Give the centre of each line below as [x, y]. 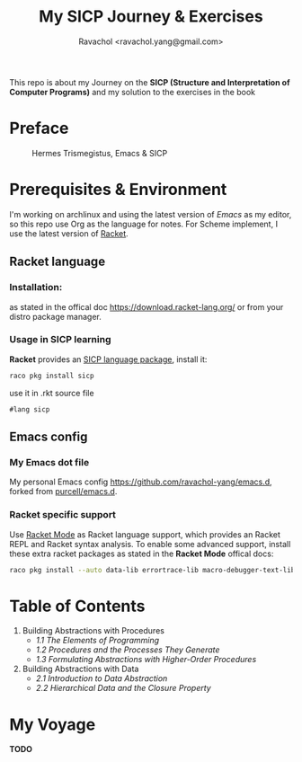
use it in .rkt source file [52, 393]
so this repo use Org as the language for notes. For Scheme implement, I [144, 224]
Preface [39, 128]
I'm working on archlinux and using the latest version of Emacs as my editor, [151, 214]
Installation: [36, 288]
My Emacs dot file [49, 462]
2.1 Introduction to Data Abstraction [102, 678]
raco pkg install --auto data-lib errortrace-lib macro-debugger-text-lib [152, 570]
